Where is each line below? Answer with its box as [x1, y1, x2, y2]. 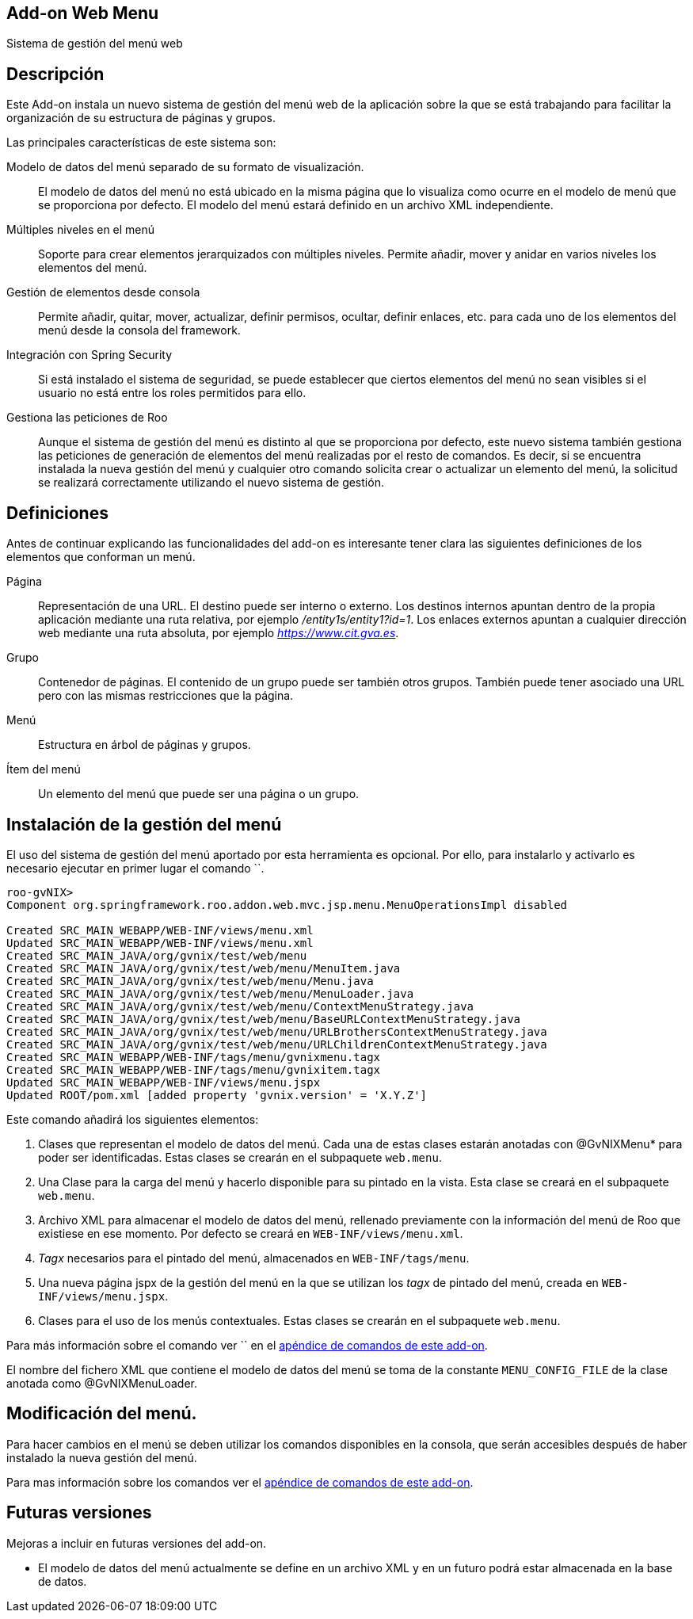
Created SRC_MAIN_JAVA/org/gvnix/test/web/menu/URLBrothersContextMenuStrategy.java [6, 1025, 547, 1038]
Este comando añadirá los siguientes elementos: [6, 1112, 259, 1126]
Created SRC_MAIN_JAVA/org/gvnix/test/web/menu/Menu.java [6, 974, 374, 987]
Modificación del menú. [6, 1403, 197, 1424]
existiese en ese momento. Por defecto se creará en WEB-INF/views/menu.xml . [38, 1226, 463, 1240]
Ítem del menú [6, 762, 81, 777]
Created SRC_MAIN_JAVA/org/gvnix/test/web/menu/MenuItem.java [6, 961, 401, 975]
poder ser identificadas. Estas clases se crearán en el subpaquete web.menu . [38, 1150, 442, 1164]
